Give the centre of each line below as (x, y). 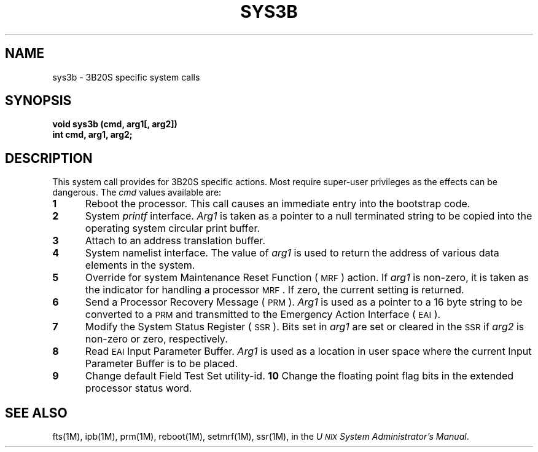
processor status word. (138, 388)
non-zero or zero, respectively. (156, 339)
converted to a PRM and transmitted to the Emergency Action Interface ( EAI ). (263, 315)
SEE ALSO (36, 413)
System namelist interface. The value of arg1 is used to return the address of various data (292, 253)
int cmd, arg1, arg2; (92, 135)
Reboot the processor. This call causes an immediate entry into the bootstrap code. (278, 204)
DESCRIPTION (49, 158)
